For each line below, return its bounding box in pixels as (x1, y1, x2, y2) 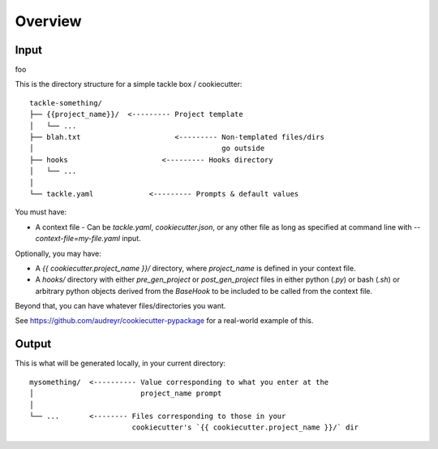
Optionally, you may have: (15, 248, 101, 258)
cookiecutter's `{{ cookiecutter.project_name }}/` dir (131, 423, 359, 432)
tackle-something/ (29, 98, 103, 107)
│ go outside (29, 144, 265, 153)
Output (15, 337, 52, 351)
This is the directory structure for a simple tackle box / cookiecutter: (15, 80, 243, 89)
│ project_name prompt (29, 389, 222, 398)
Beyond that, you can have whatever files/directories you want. (15, 301, 226, 311)
